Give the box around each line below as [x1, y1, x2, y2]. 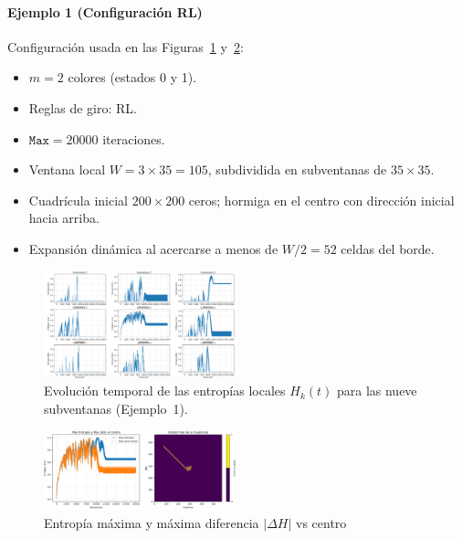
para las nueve [336, 381, 417, 400]
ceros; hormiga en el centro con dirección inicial [188, 190, 455, 209]
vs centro [295, 513, 347, 532]
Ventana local [28, 160, 106, 179]
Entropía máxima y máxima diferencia [44, 513, 259, 532]
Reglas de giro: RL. [28, 98, 137, 117]
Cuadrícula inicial [28, 190, 128, 209]
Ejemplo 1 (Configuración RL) [7, 2, 203, 21]
